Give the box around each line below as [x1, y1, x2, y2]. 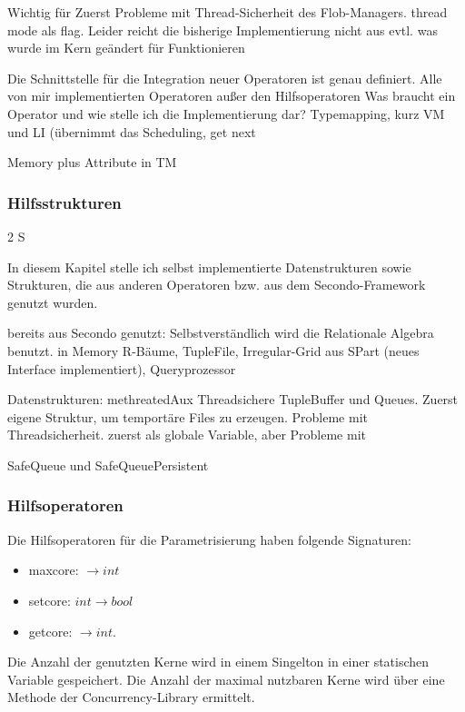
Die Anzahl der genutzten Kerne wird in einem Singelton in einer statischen [7, 652, 430, 671]
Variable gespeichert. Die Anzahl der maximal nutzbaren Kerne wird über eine [7, 669, 445, 688]
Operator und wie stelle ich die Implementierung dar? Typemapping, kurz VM [7, 104, 445, 123]
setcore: [28, 590, 71, 609]
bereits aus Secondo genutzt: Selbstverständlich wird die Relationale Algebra [7, 323, 434, 342]
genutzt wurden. [7, 292, 98, 311]
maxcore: [28, 560, 79, 579]
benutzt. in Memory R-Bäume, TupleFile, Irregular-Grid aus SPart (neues [7, 341, 420, 360]
